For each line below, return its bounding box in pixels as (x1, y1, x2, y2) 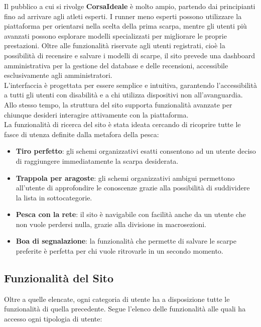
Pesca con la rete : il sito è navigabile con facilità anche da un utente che (16, 209, 246, 220)
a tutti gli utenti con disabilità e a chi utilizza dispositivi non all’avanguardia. (4, 89, 243, 100)
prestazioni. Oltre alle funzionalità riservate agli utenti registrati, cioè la (4, 40, 225, 51)
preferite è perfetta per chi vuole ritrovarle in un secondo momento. (16, 246, 223, 256)
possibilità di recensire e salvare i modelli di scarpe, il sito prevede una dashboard (4, 50, 255, 60)
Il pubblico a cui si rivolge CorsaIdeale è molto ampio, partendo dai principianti (4, 1, 255, 11)
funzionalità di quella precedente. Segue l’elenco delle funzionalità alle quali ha (4, 303, 246, 314)
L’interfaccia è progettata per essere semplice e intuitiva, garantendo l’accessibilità (4, 79, 257, 90)
